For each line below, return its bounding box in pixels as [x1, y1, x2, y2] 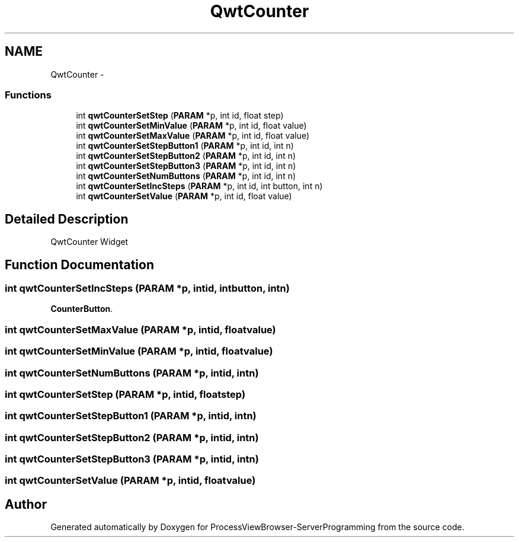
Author [5, 496, 47, 512]
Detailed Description [5, 211, 129, 227]
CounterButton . [50, 304, 113, 314]
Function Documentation [5, 257, 154, 272]
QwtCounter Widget [50, 237, 129, 247]
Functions [5, 88, 52, 101]
